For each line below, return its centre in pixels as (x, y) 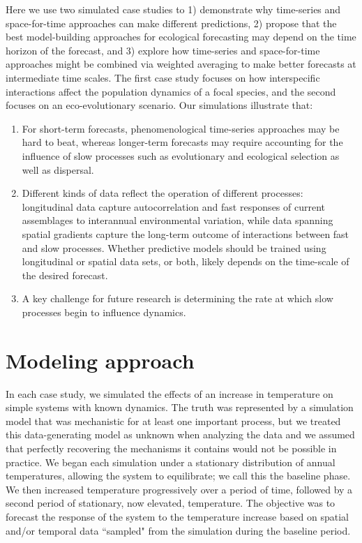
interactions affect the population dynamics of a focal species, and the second (171, 91)
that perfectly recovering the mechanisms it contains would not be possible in (171, 448)
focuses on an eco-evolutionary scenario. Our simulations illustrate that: (159, 105)
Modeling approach (100, 360)
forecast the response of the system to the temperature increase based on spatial (177, 516)
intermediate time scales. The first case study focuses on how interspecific (163, 77)
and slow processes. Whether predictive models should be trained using (174, 247)
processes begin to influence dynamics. (104, 312)
